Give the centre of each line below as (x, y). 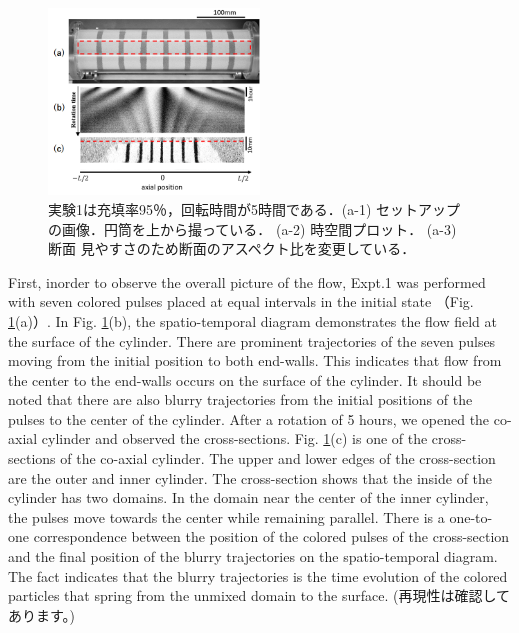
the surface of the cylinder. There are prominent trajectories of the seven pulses (252, 340)
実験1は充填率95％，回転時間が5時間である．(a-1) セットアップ (254, 208)
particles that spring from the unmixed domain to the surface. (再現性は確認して (259, 595)
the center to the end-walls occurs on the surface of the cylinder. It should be (245, 379)
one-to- (471, 516)
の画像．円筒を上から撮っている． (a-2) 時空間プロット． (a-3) (252, 228)
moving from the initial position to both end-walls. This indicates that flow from (255, 360)
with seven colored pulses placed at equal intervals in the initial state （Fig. (241, 301)
